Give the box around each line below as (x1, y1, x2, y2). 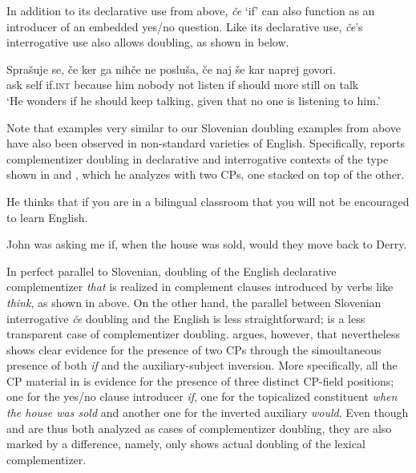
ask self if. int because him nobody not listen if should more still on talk (6, 76, 359, 93)
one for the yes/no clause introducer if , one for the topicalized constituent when (6, 388, 398, 405)
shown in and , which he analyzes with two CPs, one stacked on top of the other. (6, 166, 405, 183)
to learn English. (6, 208, 88, 225)
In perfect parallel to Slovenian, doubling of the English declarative (6, 262, 337, 279)
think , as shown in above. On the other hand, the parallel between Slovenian (6, 293, 382, 310)
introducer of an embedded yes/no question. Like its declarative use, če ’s (6, 18, 363, 34)
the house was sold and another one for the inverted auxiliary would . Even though (6, 404, 409, 421)
